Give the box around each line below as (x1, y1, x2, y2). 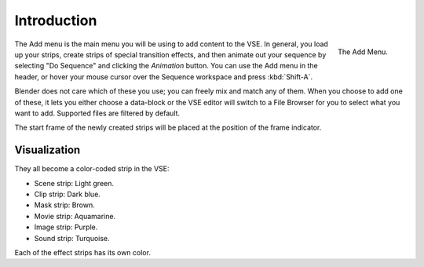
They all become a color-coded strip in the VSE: (14, 164, 170, 174)
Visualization (14, 144, 81, 157)
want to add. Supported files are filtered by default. (14, 108, 181, 118)
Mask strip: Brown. (34, 200, 95, 210)
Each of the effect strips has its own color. (14, 247, 151, 257)
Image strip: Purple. (34, 222, 98, 232)
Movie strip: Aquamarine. (34, 211, 116, 221)
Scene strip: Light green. (34, 178, 114, 188)
